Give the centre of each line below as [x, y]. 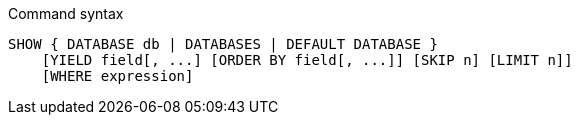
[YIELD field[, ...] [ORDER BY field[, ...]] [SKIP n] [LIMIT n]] [307, 60]
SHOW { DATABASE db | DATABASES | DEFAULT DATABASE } [223, 44]
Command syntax [66, 13]
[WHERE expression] [117, 76]
